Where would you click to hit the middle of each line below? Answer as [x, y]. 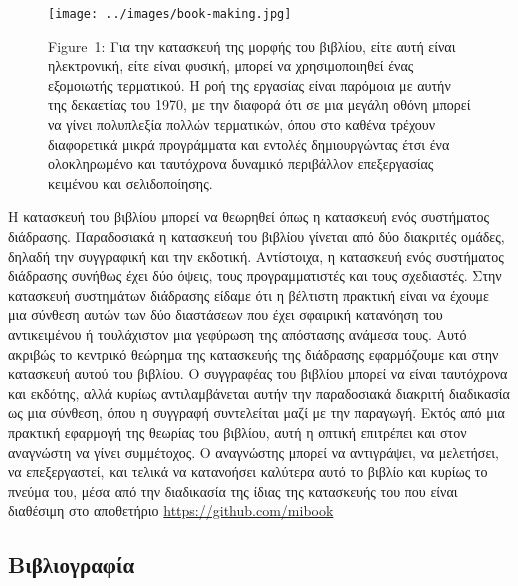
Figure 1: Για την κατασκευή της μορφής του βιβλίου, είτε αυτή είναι [252, 45]
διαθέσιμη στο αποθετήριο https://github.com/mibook [171, 510]
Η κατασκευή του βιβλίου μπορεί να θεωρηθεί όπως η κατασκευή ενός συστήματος [248, 216]
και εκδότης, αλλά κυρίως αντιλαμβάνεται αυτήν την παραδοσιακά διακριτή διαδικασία [259, 392]
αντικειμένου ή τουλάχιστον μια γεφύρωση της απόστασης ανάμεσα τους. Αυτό [237, 333]
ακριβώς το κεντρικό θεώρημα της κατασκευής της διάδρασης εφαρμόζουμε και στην [253, 353]
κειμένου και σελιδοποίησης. [130, 182]
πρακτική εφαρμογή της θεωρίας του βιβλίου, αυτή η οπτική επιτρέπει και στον [237, 431]
